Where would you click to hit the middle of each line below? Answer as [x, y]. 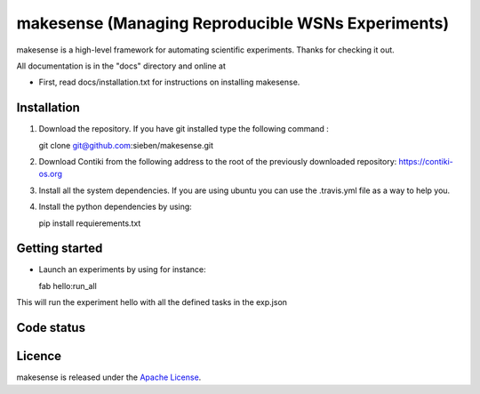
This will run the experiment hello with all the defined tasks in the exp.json [152, 302]
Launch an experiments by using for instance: [122, 269]
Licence [39, 356]
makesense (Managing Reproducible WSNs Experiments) [232, 23]
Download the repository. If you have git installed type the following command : [184, 129]
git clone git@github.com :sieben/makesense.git [126, 145]
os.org [50, 174]
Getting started [60, 249]
